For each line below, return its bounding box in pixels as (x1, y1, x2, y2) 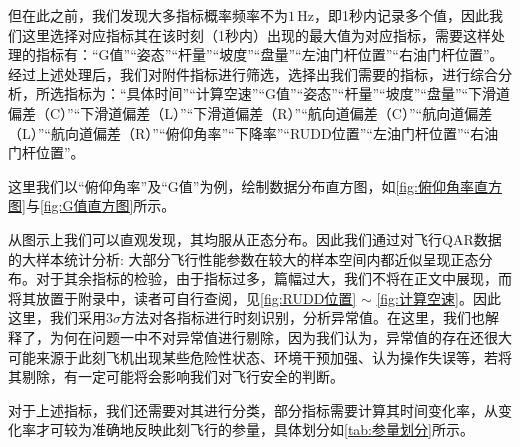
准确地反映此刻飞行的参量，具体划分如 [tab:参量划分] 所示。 (91, 419, 474, 440)
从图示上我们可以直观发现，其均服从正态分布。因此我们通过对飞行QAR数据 (8, 228, 502, 249)
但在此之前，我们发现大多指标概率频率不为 (8, 5, 288, 25)
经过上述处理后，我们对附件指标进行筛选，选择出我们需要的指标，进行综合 (8, 63, 498, 84)
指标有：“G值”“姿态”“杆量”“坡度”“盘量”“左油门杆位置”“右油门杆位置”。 (35, 44, 504, 65)
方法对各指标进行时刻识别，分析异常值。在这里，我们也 (121, 307, 485, 328)
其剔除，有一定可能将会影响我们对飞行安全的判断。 (8, 366, 344, 387)
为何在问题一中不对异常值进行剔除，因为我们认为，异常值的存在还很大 (49, 326, 512, 347)
